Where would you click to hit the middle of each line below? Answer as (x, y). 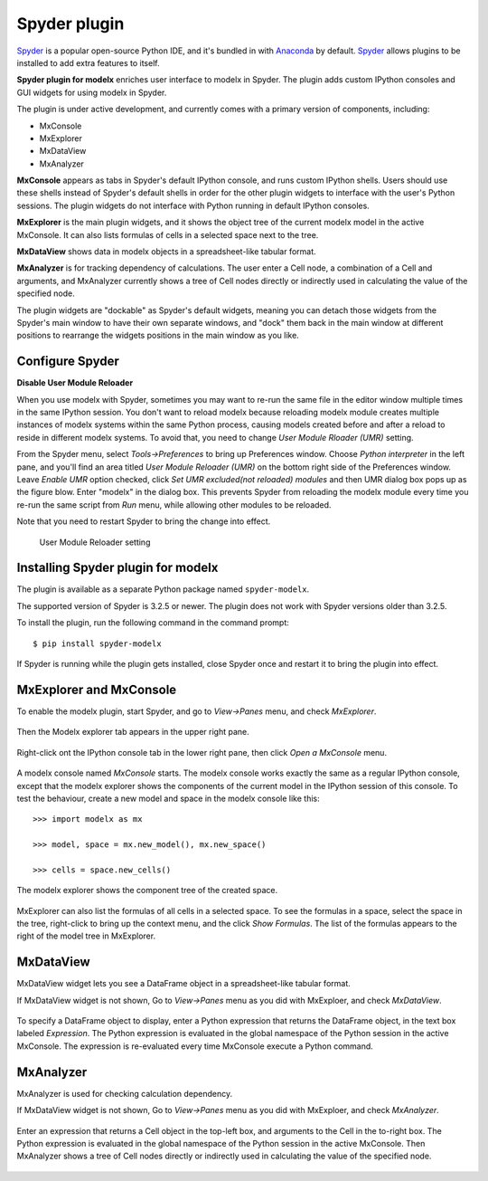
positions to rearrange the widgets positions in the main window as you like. (158, 336)
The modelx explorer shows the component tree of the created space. (147, 891)
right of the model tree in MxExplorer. (86, 936)
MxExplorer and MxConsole (97, 689)
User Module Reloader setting (95, 542)
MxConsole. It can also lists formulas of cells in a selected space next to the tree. (168, 234)
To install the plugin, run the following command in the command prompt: (153, 623)
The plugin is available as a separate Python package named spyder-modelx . (163, 589)
